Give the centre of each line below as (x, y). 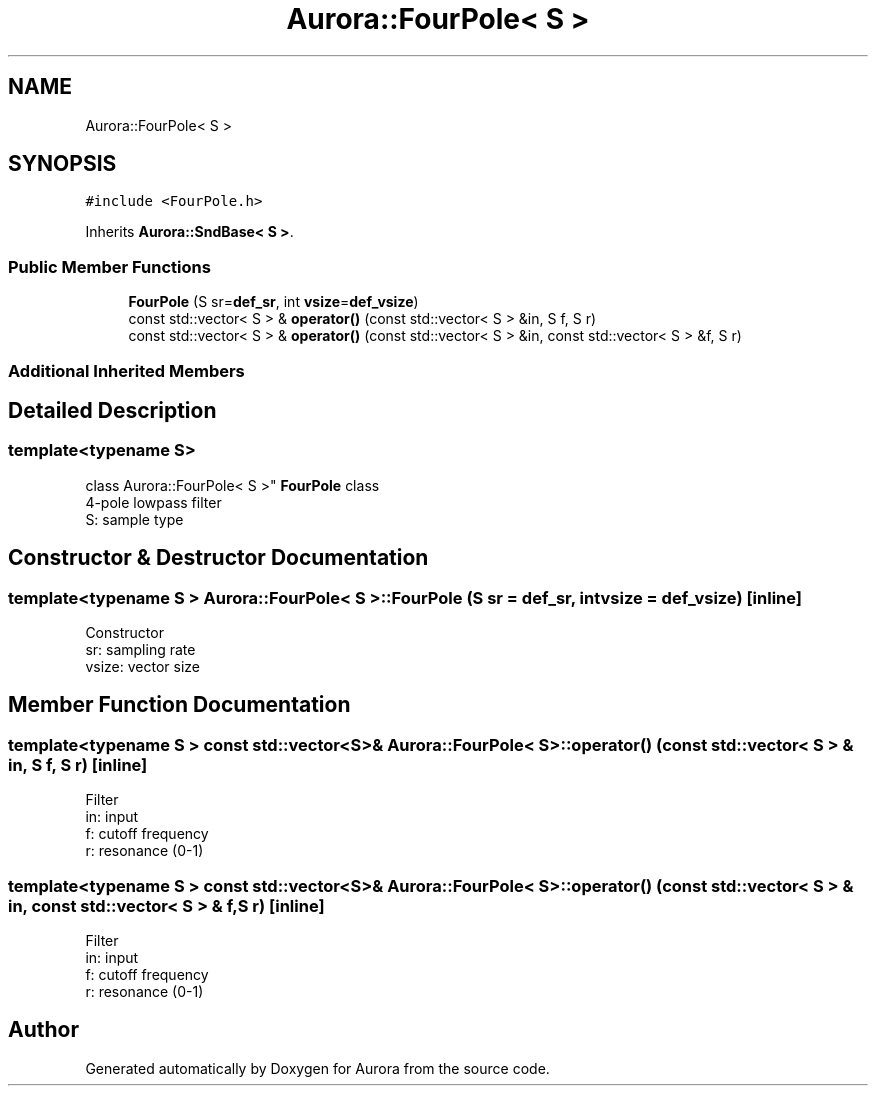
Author (43, 1030)
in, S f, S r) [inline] (78, 764)
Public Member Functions (109, 266)
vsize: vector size (142, 666)
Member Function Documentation (179, 705)
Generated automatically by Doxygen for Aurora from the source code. (317, 1068)
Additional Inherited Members (126, 370)
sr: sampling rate (140, 649)
